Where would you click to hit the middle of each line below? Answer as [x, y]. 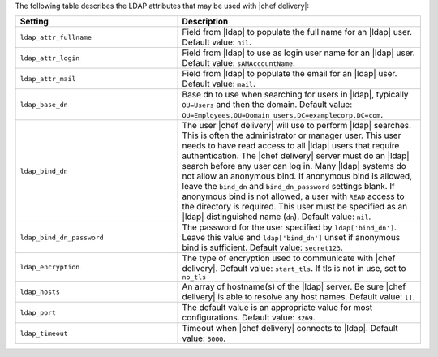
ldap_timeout [44, 333]
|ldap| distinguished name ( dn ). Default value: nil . [277, 217]
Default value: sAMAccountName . [239, 63]
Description [205, 22]
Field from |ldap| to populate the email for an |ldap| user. [290, 74]
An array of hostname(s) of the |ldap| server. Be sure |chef [294, 286]
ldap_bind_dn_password [62, 237]
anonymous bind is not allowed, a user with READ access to [293, 196]
